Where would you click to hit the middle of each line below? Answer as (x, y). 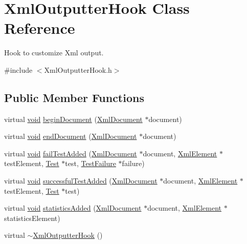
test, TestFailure (91, 163)
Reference (40, 28)
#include (18, 69)
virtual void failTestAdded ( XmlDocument (71, 153)
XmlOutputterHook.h (78, 69)
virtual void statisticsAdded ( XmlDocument (73, 208)
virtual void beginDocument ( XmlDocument (73, 119)
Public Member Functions (74, 97)
